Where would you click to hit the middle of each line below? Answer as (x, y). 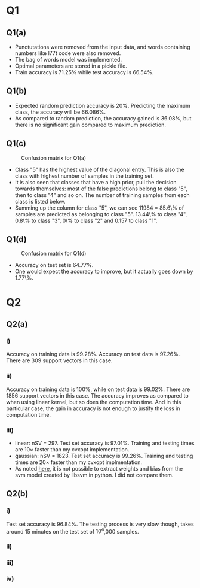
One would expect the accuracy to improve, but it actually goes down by (104, 272)
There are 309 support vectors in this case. (59, 360)
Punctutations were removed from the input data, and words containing (102, 47)
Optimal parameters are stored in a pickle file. (71, 66)
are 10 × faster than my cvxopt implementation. (72, 449)
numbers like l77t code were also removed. (68, 53)
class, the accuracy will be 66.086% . (60, 112)
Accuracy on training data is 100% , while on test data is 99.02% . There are (98, 389)
